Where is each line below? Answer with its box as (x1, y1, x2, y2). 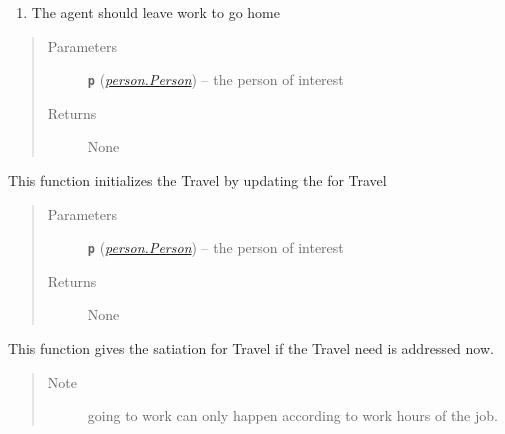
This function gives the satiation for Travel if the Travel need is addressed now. (8, 338, 494, 359)
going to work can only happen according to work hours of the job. (87, 405, 498, 426)
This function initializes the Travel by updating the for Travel (8, 170, 387, 191)
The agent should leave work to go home (31, 2, 280, 22)
